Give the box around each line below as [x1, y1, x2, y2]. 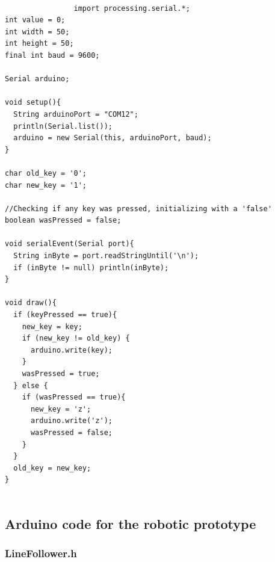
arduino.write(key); [30, 345, 113, 354]
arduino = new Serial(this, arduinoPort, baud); [13, 134, 212, 143]
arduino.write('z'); [30, 416, 113, 425]
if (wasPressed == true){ [22, 393, 126, 402]
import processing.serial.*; [73, 4, 190, 13]
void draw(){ [5, 298, 57, 307]
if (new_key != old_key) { [22, 334, 130, 343]
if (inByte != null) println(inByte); [13, 263, 169, 272]
